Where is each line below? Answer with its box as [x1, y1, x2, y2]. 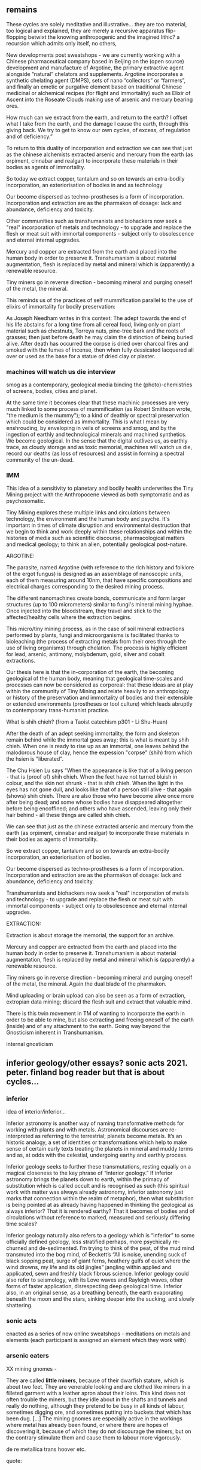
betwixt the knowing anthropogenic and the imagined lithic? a [28, 33, 180, 41]
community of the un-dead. [6, 456, 74, 463]
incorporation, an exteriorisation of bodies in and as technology [6, 181, 163, 188]
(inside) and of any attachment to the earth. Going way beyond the [6, 1023, 170, 1030]
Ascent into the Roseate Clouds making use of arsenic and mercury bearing [6, 96, 193, 103]
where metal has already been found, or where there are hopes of [6, 1421, 169, 1428]
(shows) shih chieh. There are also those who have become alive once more [6, 792, 194, 800]
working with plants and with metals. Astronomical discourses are [6, 1126, 169, 1133]
